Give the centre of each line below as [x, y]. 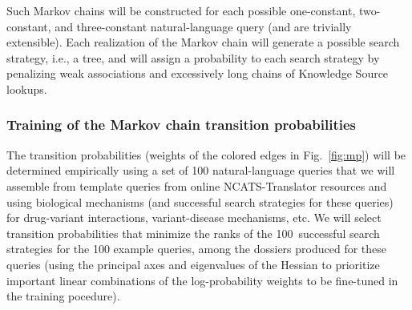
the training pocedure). [63, 296]
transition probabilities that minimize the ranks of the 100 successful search [193, 233]
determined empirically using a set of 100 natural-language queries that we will [201, 170]
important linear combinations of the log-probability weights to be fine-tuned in [202, 280]
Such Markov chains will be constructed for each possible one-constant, [181, 10]
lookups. [27, 89]
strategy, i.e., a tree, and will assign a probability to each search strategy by [193, 57]
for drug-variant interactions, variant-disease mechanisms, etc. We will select [194, 217]
